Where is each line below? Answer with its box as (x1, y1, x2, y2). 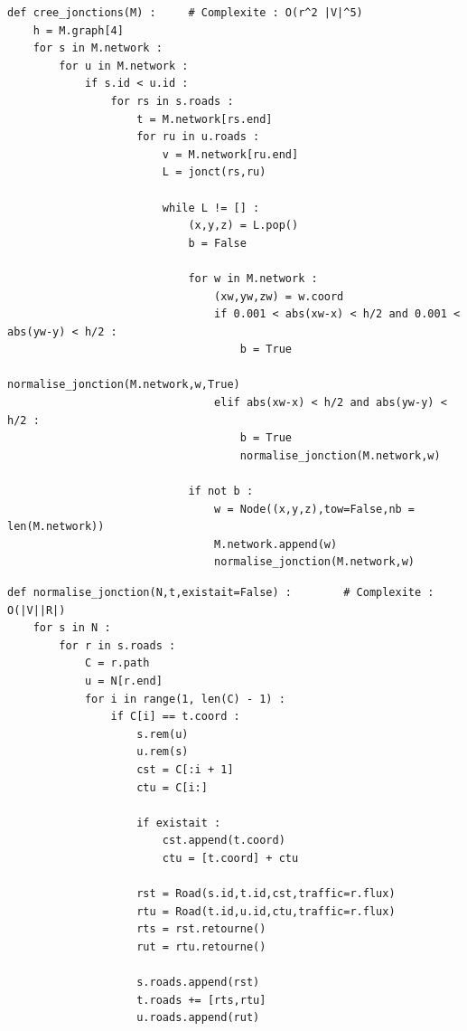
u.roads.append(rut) (136, 1011, 260, 1025)
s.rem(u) (136, 727, 189, 741)
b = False (188, 236, 247, 250)
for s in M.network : (33, 42, 163, 55)
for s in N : (33, 621, 111, 635)
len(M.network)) (7, 520, 105, 534)
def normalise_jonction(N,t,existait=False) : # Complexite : (7, 586, 434, 599)
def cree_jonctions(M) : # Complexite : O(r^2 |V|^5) (7, 6, 363, 19)
